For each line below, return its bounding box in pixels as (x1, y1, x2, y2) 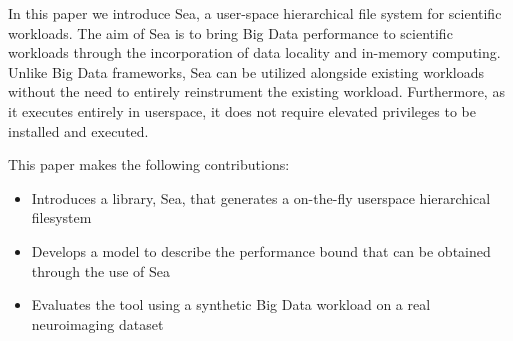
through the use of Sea (31, 260, 170, 281)
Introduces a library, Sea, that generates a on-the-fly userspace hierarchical (31, 187, 491, 208)
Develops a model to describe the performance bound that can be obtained (31, 240, 491, 261)
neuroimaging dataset (31, 313, 164, 334)
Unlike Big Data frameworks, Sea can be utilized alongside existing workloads (8, 61, 485, 82)
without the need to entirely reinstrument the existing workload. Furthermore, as (8, 81, 505, 102)
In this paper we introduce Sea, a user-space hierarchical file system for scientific (8, 3, 502, 23)
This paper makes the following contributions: (8, 154, 290, 175)
